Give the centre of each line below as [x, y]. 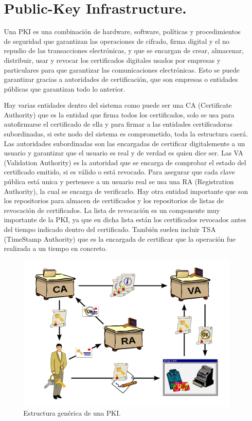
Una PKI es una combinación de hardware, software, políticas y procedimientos [122, 31]
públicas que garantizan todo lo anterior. [65, 88]
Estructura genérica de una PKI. [72, 413]
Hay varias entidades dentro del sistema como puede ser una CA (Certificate [118, 105]
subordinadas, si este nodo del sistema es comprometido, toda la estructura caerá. [126, 134]
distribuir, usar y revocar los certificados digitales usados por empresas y [112, 60]
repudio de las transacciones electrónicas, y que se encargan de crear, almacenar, [124, 50]
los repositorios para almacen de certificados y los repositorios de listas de [114, 201]
